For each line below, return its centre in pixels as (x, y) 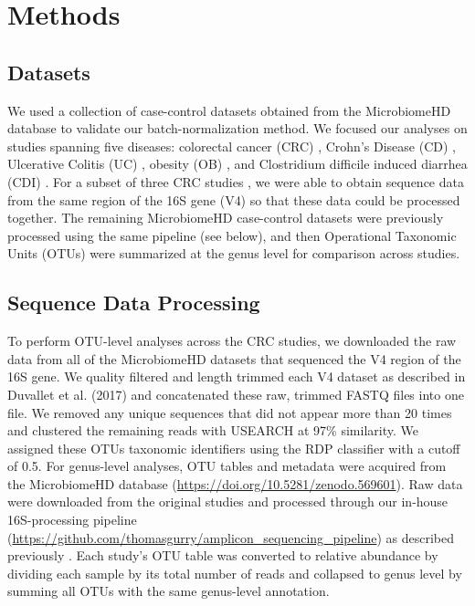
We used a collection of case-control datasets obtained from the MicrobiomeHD (229, 110)
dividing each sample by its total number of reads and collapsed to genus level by (235, 573)
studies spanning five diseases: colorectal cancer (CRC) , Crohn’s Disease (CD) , (232, 146)
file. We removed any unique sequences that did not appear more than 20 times (230, 412)
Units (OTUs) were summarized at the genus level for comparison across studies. (234, 253)
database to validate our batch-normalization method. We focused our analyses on (237, 128)
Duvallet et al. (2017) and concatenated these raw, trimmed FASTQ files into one (236, 394)
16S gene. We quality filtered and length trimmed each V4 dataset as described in (237, 376)
